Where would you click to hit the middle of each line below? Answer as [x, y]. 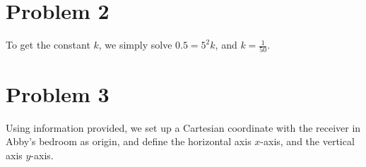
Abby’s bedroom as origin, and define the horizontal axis [129, 141]
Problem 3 [58, 93]
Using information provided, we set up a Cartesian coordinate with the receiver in [183, 127]
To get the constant [48, 45]
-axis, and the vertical [307, 141]
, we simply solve [135, 45]
